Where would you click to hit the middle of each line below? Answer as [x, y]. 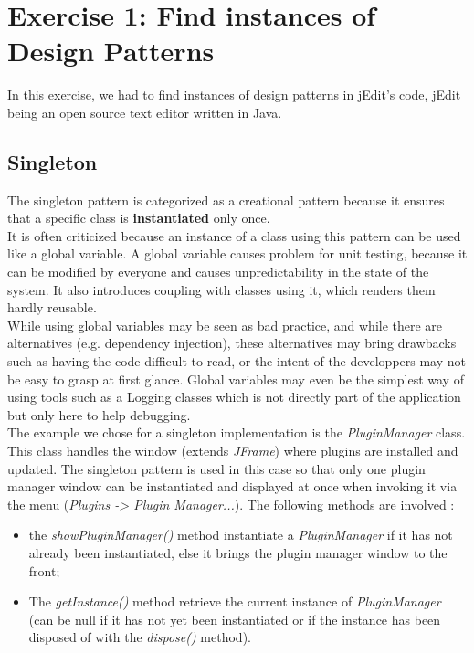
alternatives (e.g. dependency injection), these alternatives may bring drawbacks [232, 343]
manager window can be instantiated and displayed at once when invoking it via [232, 486]
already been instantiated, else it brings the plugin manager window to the [238, 552]
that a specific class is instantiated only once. [139, 218]
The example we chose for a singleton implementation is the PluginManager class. [237, 432]
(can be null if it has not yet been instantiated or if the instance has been [235, 619]
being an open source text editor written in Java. [145, 112]
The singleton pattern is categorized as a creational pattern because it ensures [226, 200]
